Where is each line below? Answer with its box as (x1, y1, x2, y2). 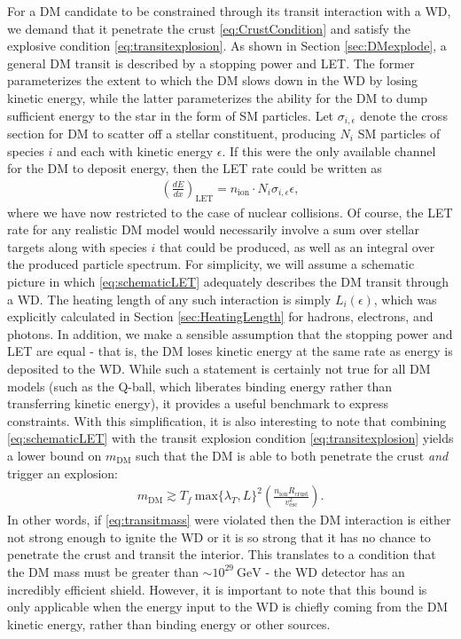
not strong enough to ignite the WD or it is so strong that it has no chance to (7, 527, 431, 546)
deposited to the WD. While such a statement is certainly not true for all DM (7, 359, 431, 377)
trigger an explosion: (7, 463, 119, 482)
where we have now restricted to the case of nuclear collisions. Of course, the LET (7, 202, 453, 221)
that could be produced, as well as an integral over (159, 237, 435, 256)
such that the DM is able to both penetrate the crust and (136, 446, 449, 464)
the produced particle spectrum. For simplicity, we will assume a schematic (7, 255, 415, 273)
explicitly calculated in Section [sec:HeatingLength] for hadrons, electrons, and (7, 307, 434, 326)
